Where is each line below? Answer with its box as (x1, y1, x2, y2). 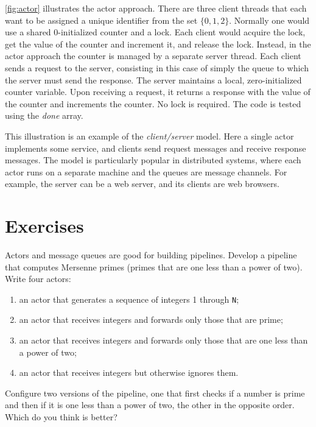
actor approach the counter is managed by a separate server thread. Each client (5, 49, 301, 62)
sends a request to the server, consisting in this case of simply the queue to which (5, 61, 309, 74)
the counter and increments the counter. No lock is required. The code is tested (5, 97, 301, 110)
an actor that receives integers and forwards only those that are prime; (19, 313, 283, 326)
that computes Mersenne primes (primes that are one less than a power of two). (5, 260, 303, 273)
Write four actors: (5, 272, 71, 285)
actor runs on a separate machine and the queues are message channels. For (5, 165, 287, 178)
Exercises (5, 213, 84, 238)
